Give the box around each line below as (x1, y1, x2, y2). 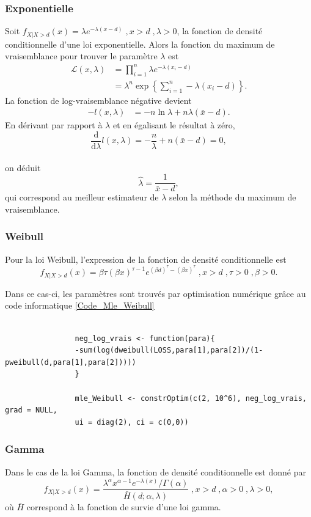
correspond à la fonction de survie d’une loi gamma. (26, 501, 221, 513)
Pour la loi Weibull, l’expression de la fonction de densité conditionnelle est (5, 252, 287, 265)
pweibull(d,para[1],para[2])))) (5, 358, 136, 367)
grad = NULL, (5, 406, 57, 415)
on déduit (5, 161, 41, 174)
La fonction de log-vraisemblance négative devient (5, 94, 192, 106)
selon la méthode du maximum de (169, 191, 296, 204)
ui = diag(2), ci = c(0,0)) (75, 417, 189, 427)
